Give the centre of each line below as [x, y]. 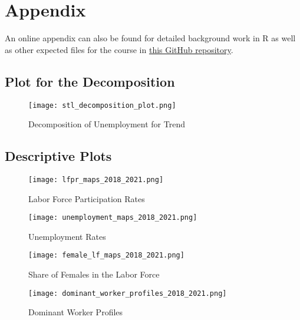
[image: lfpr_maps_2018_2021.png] [96, 179]
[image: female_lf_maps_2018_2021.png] [106, 255]
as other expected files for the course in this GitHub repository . [119, 49]
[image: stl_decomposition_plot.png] [102, 105]
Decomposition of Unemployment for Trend [107, 124]
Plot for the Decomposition [90, 81]
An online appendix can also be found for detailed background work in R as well [150, 38]
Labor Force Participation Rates [87, 198]
